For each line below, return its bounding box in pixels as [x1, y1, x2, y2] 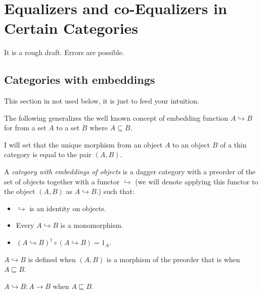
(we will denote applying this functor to [135, 176, 258, 186]
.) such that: [96, 186, 135, 197]
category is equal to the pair [4, 149, 92, 160]
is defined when [28, 254, 76, 264]
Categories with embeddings [4, 72, 155, 87]
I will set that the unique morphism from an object [4, 139, 163, 150]
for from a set [4, 122, 47, 133]
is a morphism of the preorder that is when [106, 254, 240, 264]
